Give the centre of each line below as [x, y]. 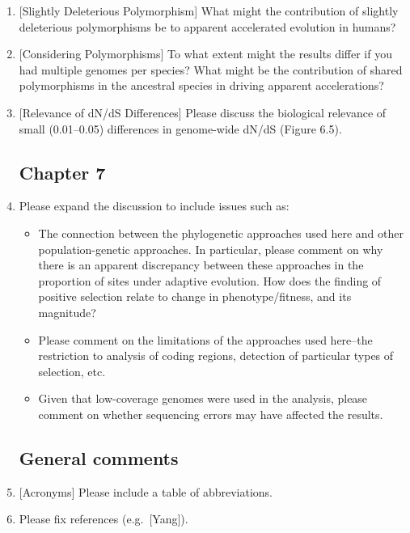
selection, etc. [72, 371]
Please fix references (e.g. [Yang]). [104, 519]
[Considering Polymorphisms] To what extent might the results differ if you [205, 54]
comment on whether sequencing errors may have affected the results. [211, 414]
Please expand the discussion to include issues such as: [154, 206]
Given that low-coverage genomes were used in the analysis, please [203, 398]
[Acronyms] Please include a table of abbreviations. [146, 491]
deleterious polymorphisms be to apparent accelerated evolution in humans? [207, 26]
